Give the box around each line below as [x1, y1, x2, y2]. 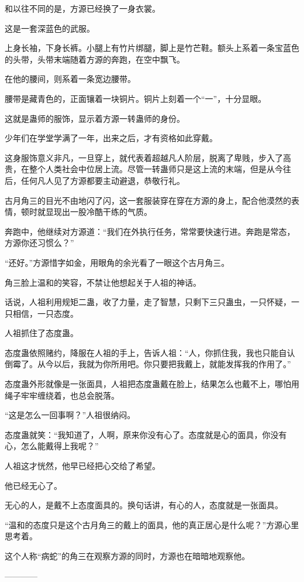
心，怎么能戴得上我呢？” [5, 440, 99, 452]
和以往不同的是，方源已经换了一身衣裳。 [5, 2, 160, 14]
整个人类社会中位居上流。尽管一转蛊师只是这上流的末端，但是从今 [29, 163, 283, 175]
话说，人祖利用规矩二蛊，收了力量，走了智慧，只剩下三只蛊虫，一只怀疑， [5, 296, 291, 308]
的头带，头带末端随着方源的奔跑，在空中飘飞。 [5, 53, 185, 65]
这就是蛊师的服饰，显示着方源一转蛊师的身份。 [5, 112, 185, 124]
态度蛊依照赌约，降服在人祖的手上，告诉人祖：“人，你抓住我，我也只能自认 [5, 346, 295, 358]
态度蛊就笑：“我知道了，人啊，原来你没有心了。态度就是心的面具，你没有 [5, 428, 287, 440]
